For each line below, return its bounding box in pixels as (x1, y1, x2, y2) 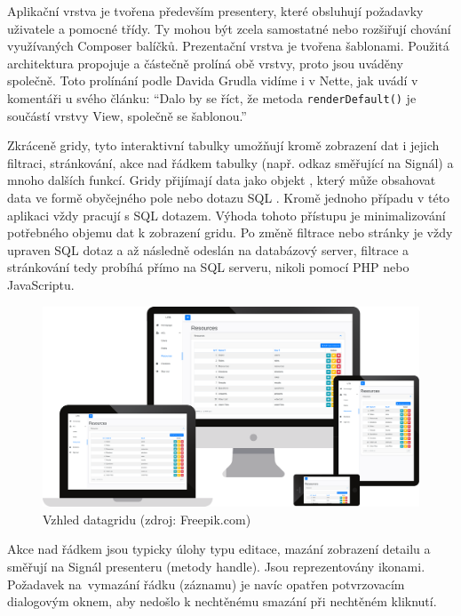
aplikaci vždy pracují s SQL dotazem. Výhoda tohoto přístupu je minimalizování (7, 205, 446, 224)
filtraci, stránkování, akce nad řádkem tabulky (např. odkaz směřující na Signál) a (7, 153, 454, 172)
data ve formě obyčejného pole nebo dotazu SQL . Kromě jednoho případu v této (7, 188, 450, 206)
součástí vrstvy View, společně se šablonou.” (7, 106, 247, 124)
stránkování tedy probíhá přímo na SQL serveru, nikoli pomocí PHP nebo (7, 258, 409, 276)
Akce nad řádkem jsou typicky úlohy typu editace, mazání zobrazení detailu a (7, 540, 431, 558)
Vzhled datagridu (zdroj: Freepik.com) (43, 509, 251, 528)
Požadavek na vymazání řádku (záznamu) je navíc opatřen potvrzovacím (7, 574, 405, 593)
